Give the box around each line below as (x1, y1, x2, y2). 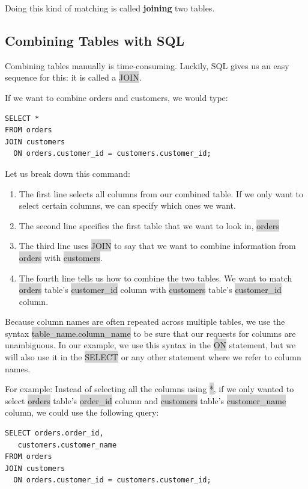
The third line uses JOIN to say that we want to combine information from (19, 239, 296, 252)
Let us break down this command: (5, 167, 130, 179)
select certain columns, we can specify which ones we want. (19, 199, 236, 212)
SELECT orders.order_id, (5, 429, 104, 438)
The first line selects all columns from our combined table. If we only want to (19, 187, 304, 200)
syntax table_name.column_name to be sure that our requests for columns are (5, 327, 296, 339)
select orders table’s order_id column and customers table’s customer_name (5, 394, 286, 407)
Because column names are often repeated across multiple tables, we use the (5, 315, 285, 328)
